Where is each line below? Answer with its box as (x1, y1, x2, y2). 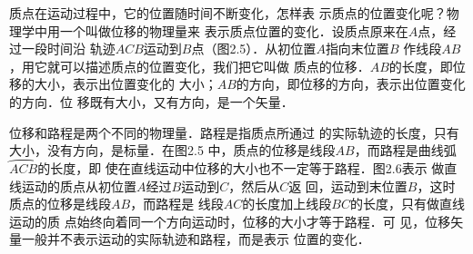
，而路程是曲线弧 (354, 141, 457, 160)
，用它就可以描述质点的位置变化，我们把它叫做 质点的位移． (9, 56, 370, 75)
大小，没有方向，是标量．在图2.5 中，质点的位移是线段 (9, 141, 336, 160)
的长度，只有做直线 (349, 194, 465, 213)
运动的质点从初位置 (21, 176, 136, 195)
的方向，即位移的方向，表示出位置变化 (236, 74, 466, 93)
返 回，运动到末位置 (288, 176, 408, 195)
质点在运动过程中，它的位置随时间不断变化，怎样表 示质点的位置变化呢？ (9, 4, 447, 22)
